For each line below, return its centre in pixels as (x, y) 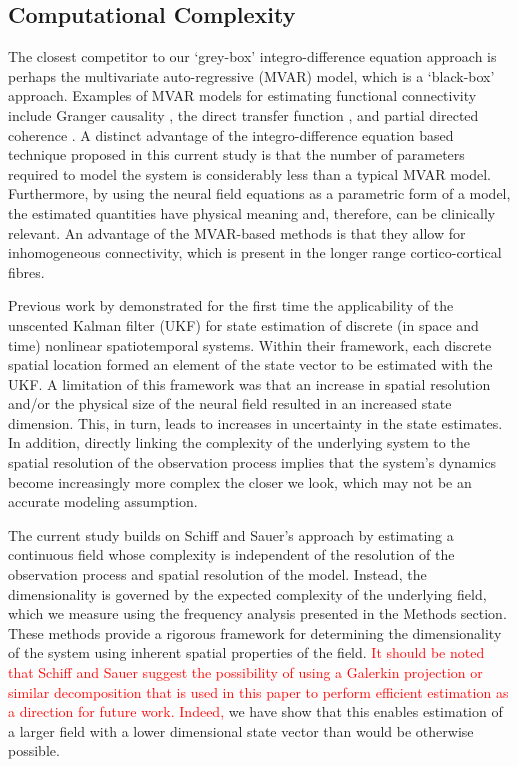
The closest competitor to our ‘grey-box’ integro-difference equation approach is (252, 56)
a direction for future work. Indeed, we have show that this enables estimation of (255, 711)
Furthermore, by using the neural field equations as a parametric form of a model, (259, 193)
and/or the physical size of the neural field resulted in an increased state (230, 403)
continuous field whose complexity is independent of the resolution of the (231, 554)
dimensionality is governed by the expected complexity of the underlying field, (247, 593)
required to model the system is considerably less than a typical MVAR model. (249, 173)
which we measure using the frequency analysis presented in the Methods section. (257, 613)
